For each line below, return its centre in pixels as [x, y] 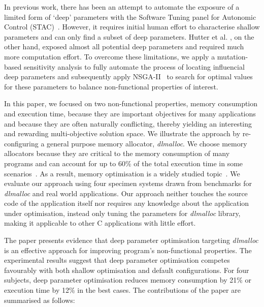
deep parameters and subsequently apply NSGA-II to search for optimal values [128, 76]
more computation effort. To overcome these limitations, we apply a [110, 56]
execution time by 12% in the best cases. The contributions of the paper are [122, 290]
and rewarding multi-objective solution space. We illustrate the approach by [122, 133]
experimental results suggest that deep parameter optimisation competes [117, 260]
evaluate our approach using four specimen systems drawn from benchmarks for [128, 183]
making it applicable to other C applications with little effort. [100, 223]
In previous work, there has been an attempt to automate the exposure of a [122, 7]
